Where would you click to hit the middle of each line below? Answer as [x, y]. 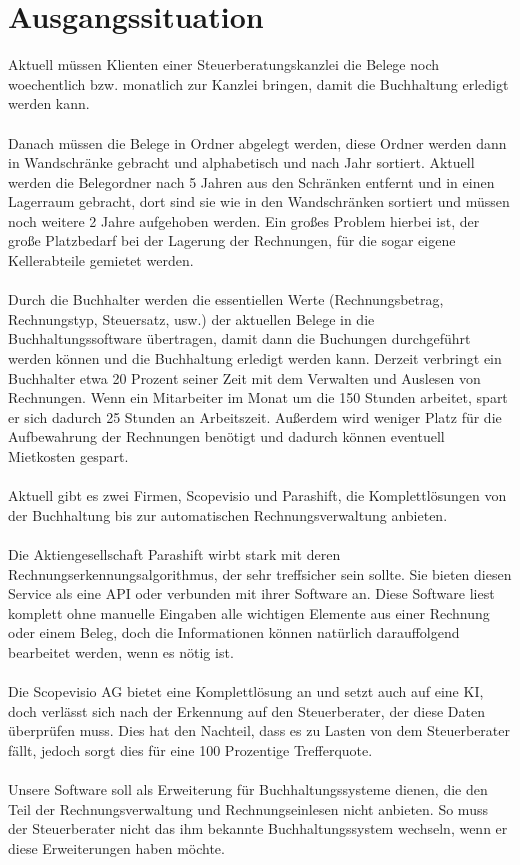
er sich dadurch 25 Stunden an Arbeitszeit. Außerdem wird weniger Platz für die [255, 416]
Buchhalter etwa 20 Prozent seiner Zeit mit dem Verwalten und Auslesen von [244, 377]
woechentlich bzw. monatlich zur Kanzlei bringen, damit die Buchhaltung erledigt [258, 83]
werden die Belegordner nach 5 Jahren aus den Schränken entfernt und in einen [251, 181]
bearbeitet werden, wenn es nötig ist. [121, 651]
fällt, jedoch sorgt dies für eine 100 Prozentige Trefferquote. [190, 749]
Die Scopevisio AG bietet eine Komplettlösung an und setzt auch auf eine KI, [246, 691]
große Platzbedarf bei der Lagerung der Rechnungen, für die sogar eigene [232, 240]
